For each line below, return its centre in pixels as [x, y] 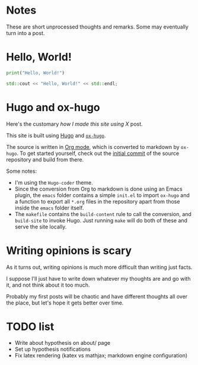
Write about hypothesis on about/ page [63, 343]
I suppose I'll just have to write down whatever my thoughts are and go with [98, 278]
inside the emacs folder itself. [49, 208]
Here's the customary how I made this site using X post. [75, 124]
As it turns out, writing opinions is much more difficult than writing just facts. [99, 267]
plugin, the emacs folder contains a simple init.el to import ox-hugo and [102, 195]
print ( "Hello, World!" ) [36, 73]
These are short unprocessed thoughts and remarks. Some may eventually [97, 27]
